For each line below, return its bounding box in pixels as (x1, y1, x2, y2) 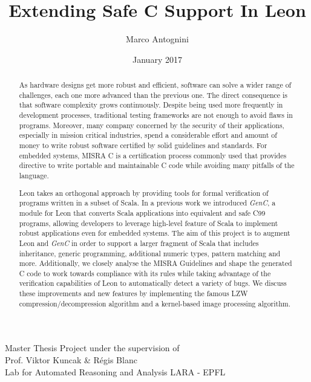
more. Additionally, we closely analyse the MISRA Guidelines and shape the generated (19, 258, 292, 268)
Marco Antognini (126, 33, 189, 45)
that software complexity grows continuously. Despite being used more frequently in (19, 100, 283, 110)
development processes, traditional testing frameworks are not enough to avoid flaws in (19, 110, 293, 120)
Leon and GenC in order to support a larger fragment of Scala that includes (19, 238, 259, 248)
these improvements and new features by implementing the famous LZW (19, 288, 248, 299)
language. (19, 170, 49, 181)
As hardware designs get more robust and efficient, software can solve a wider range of (19, 80, 292, 90)
